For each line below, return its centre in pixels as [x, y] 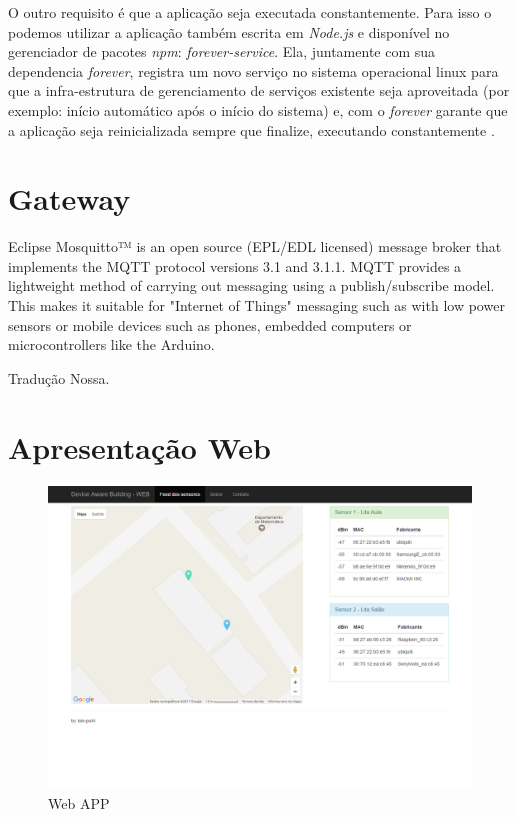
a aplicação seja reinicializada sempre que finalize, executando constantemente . [251, 129]
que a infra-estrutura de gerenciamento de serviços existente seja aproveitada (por [259, 90]
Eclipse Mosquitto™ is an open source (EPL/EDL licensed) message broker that [255, 246]
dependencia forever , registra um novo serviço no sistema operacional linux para [253, 70]
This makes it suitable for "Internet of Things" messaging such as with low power [256, 305]
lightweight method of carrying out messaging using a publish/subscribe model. [251, 285]
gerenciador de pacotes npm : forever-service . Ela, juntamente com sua [222, 51]
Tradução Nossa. [59, 377]
